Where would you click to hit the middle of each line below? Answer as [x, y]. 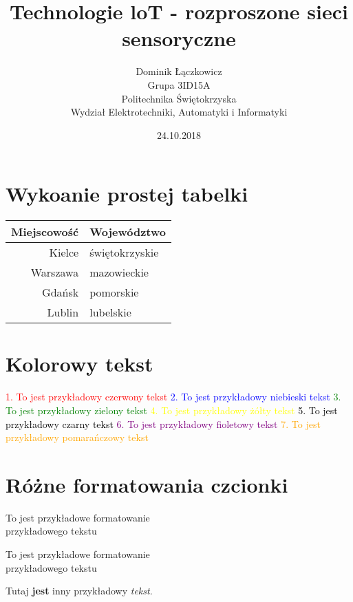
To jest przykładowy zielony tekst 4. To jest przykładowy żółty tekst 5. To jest [172, 410]
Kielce [64, 252]
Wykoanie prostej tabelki [127, 194]
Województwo [128, 232]
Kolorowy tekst [79, 364]
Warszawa [55, 272]
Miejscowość [45, 232]
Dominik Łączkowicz [179, 71]
